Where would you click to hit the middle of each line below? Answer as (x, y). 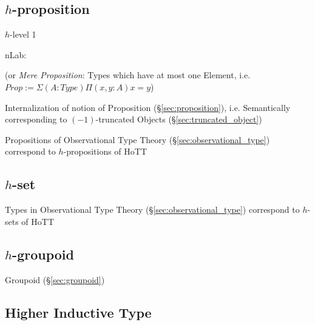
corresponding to (36, 119)
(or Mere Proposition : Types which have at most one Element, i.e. (128, 75)
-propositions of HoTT (105, 151)
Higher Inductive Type (78, 312)
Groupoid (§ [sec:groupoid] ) (55, 279)
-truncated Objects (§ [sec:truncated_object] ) (179, 119)
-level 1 (23, 34)
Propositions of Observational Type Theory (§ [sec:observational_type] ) (137, 139)
